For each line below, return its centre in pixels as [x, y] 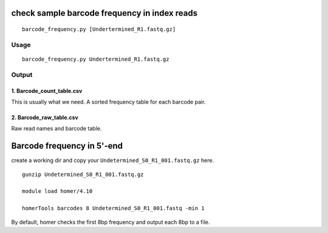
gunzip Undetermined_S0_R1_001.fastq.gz [83, 174]
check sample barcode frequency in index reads [104, 13]
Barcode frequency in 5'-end [67, 146]
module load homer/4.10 [57, 191]
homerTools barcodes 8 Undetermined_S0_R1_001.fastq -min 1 [113, 208]
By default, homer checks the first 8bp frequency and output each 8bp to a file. [111, 222]
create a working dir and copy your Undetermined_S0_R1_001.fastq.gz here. [113, 160]
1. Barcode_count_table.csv [47, 90]
